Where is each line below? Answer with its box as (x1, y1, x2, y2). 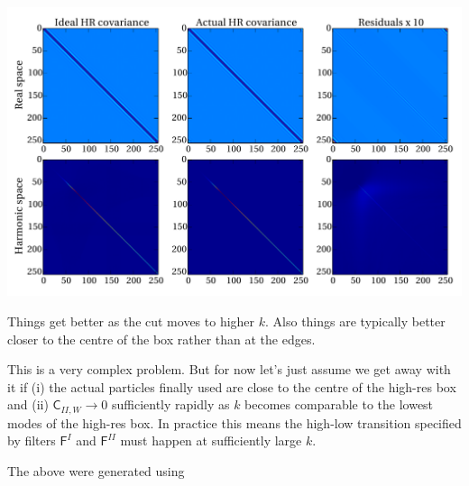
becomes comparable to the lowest (244, 395, 434, 414)
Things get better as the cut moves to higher (7, 312, 255, 330)
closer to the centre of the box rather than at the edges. (7, 329, 316, 348)
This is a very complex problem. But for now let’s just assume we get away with (7, 360, 451, 379)
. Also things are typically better (265, 312, 446, 330)
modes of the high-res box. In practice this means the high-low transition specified (7, 413, 462, 432)
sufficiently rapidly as (111, 395, 230, 414)
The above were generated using (7, 462, 185, 481)
